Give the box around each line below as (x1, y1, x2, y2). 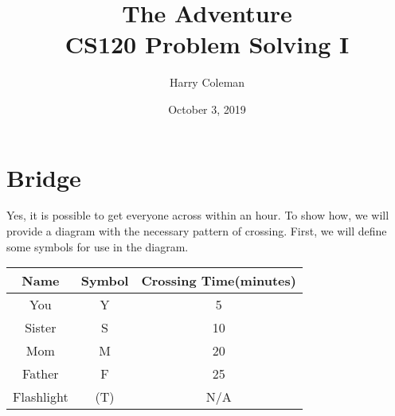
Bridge (6, 161, 81, 193)
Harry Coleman (169, 74, 245, 91)
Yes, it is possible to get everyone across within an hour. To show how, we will (6, 207, 389, 224)
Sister (25, 318, 57, 337)
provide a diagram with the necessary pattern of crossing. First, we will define (6, 223, 387, 239)
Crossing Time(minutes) (141, 271, 296, 290)
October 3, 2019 (168, 100, 246, 117)
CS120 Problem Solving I (65, 28, 350, 60)
